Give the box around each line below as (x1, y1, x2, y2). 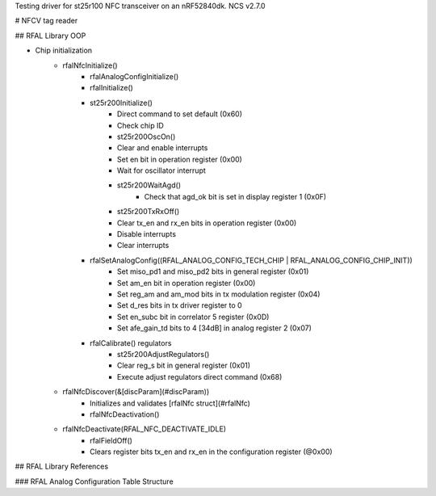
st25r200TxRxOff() (117, 207, 180, 216)
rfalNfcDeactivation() (90, 409, 160, 419)
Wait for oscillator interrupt (117, 166, 206, 175)
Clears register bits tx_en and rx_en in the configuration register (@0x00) (90, 447, 333, 456)
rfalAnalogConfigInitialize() (90, 71, 179, 81)
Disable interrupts (117, 229, 177, 239)
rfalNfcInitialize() (62, 61, 118, 70)
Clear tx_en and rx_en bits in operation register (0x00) (117, 218, 297, 228)
